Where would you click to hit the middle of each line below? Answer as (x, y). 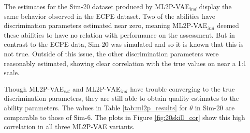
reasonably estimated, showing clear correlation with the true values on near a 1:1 (125, 63)
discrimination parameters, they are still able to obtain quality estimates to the (121, 98)
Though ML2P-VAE (34, 88)
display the (215, 6)
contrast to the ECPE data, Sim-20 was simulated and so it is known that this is (124, 44)
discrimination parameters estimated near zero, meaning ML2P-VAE (106, 25)
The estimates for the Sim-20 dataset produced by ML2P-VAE (97, 6)
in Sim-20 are (215, 107)
